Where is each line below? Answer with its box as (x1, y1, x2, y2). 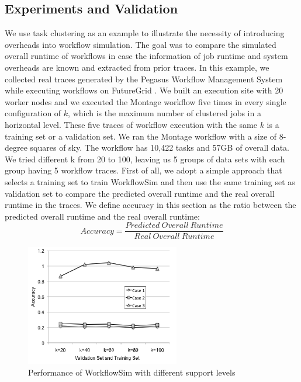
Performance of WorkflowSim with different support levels (28, 366, 236, 378)
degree (5, 141, 27, 154)
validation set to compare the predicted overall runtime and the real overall (5, 187, 275, 199)
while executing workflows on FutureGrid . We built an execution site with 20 (5, 84, 283, 96)
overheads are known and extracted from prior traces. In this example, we (5, 61, 269, 73)
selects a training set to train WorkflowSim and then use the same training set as (5, 175, 295, 187)
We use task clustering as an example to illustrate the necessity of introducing (5, 27, 285, 39)
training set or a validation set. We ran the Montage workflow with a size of (5, 130, 277, 142)
